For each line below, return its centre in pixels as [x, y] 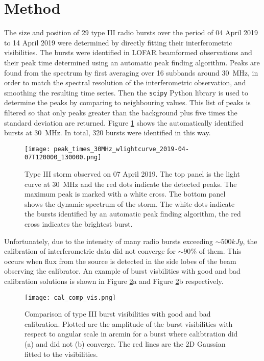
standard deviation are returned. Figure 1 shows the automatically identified [124, 122]
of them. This [220, 251]
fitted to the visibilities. [61, 354]
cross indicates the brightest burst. [79, 224]
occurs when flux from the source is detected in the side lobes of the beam [120, 261]
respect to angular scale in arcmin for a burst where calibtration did [131, 334]
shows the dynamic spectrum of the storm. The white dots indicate [130, 203]
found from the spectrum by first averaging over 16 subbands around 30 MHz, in [131, 72]
